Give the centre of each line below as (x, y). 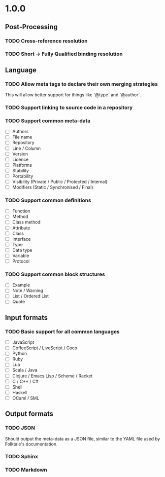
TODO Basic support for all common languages (62, 331)
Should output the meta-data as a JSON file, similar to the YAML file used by (82, 439)
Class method (26, 222)
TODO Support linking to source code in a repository (69, 108)
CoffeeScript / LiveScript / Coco (45, 348)
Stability (20, 170)
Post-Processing (32, 27)
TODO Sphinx (22, 457)
